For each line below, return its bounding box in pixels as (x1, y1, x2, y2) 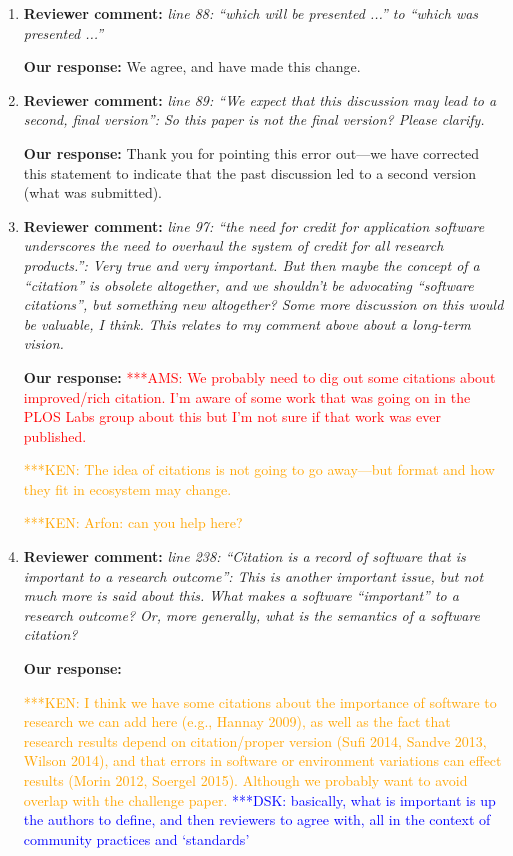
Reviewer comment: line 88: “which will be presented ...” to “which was (23, 3, 479, 23)
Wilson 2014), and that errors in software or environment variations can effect (23, 750, 502, 771)
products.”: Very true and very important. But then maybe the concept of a (23, 254, 480, 275)
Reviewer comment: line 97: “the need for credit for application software (23, 215, 485, 236)
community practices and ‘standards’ (23, 828, 250, 849)
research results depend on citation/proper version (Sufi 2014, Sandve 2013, (23, 730, 487, 751)
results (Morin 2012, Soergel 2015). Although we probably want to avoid (23, 770, 468, 790)
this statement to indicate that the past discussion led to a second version (23, 162, 476, 183)
